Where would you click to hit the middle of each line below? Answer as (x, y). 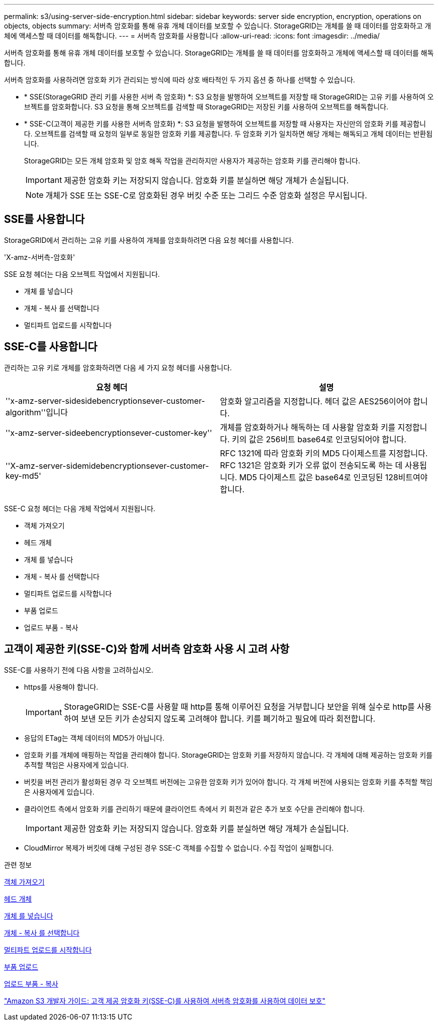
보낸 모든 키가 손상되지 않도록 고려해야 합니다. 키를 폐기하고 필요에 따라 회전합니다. (228, 718)
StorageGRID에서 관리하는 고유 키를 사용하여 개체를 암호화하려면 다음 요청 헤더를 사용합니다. (149, 240)
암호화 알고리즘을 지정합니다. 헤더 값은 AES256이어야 (315, 401)
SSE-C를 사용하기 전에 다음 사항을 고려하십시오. (79, 670)
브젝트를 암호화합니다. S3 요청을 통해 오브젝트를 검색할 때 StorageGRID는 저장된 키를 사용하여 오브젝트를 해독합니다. (206, 107)
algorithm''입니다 (37, 412)
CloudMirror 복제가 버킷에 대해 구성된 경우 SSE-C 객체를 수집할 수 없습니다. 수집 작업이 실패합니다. (179, 848)
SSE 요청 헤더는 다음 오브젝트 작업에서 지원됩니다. (82, 274)
